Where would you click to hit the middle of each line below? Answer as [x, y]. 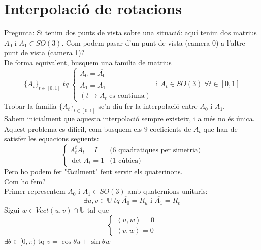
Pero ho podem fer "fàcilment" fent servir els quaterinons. [93, 171]
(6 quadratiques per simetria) [155, 150]
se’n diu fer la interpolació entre [148, 106]
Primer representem [35, 191]
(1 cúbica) [125, 161]
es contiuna [127, 96]
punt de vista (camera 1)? [44, 52]
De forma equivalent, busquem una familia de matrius [88, 62]
